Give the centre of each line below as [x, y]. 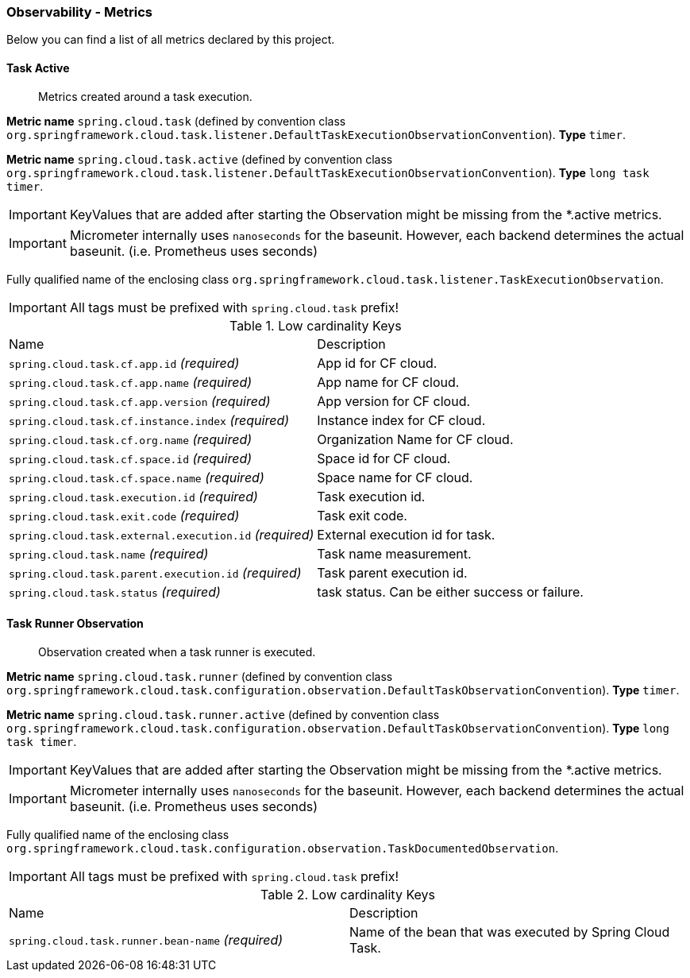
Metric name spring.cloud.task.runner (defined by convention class [200, 676]
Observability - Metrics [80, 12]
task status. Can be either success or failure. [450, 591]
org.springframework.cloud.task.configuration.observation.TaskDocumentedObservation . [283, 848]
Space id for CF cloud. [384, 458]
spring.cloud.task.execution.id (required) [133, 496]
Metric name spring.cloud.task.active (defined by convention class [200, 159]
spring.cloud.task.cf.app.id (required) [124, 363]
